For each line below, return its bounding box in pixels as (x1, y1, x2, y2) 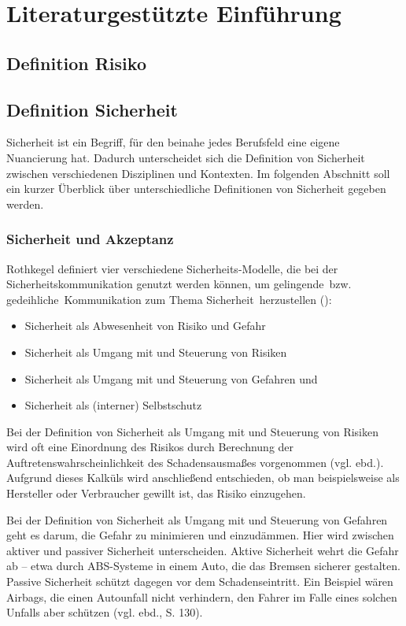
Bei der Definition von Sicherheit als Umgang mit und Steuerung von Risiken (6, 423, 378, 439)
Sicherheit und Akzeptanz (6, 229, 174, 249)
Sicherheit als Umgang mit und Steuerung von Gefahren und (24, 370, 318, 387)
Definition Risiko (6, 50, 146, 75)
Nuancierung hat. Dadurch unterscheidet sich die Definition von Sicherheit (6, 149, 365, 165)
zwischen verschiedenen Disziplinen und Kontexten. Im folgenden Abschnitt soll (6, 165, 390, 181)
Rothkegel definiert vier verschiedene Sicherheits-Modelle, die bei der (6, 260, 338, 276)
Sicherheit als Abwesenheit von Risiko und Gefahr (24, 317, 266, 334)
